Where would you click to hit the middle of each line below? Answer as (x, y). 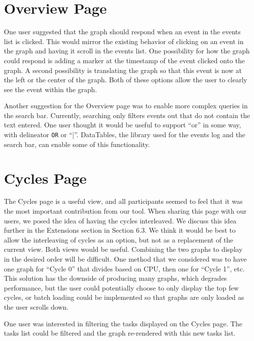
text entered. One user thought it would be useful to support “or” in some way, (123, 125)
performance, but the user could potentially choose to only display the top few (121, 287)
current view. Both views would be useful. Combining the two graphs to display (123, 249)
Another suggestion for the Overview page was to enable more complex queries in (126, 106)
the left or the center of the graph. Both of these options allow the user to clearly (126, 80)
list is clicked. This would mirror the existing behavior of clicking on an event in (124, 41)
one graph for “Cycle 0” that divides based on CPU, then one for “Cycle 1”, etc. (124, 268)
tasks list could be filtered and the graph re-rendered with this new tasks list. (120, 333)
